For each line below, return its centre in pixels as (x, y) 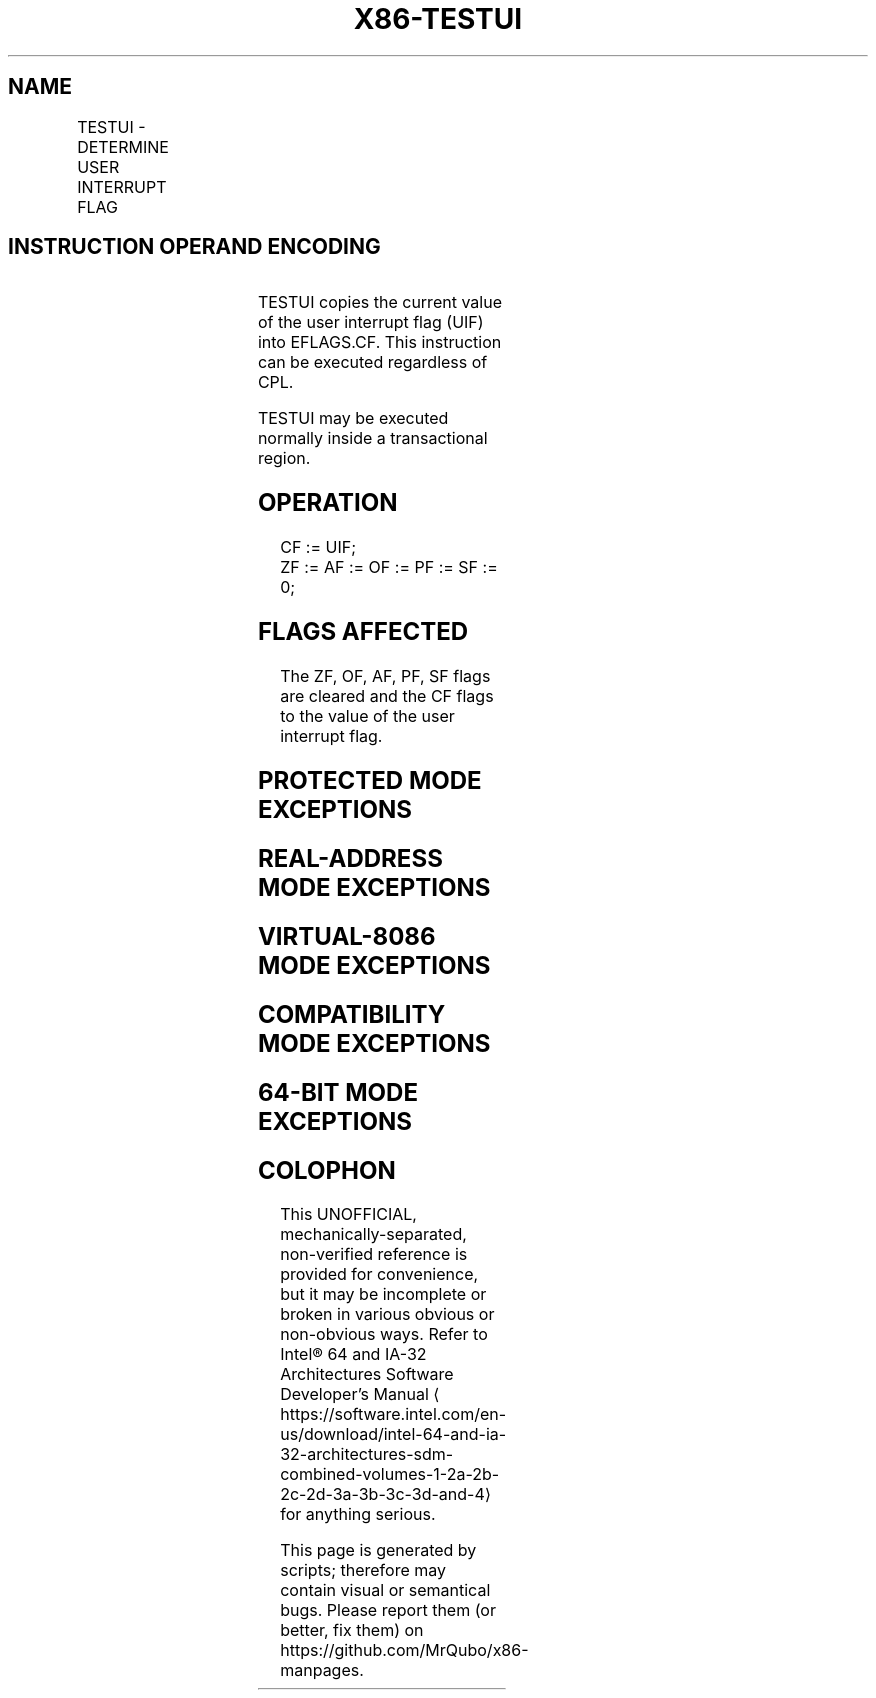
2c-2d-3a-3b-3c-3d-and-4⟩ (385, 1494)
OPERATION (327, 503)
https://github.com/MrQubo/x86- (404, 1650)
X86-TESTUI (438, 19)
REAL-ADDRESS (350, 858)
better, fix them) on (352, 1630)
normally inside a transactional (372, 438)
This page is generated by (378, 1550)
